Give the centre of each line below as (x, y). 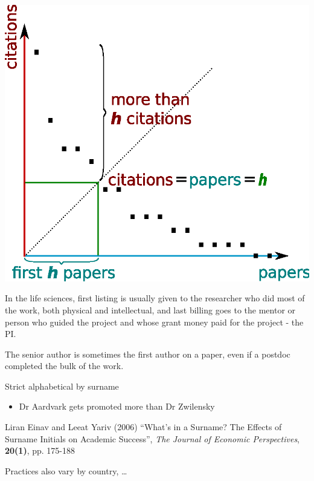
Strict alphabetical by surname (62, 386)
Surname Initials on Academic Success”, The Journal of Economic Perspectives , (152, 438)
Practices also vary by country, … (66, 470)
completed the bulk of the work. (64, 366)
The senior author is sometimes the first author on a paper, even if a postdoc (148, 354)
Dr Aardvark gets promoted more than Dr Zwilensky (117, 406)
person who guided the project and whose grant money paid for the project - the (154, 322)
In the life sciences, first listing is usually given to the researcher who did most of (155, 298)
